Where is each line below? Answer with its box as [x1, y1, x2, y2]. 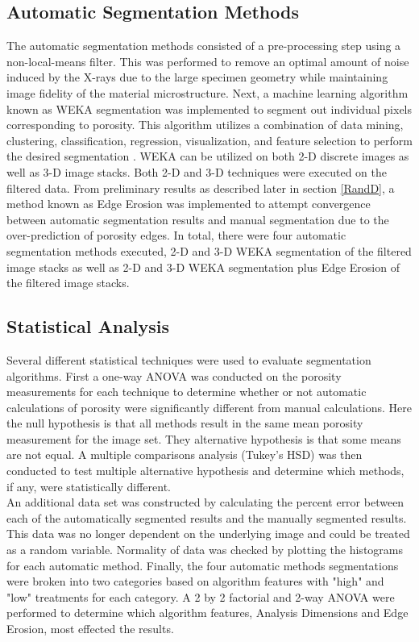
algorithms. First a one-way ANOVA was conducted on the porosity [6, 367, 342, 384]
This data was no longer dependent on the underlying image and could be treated [6, 525, 410, 542]
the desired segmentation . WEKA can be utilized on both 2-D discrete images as [6, 148, 409, 165]
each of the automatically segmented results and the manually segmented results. [6, 509, 407, 526]
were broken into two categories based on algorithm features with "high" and [6, 573, 384, 590]
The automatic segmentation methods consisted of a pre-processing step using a [6, 37, 401, 54]
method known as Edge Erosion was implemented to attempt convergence [6, 195, 371, 212]
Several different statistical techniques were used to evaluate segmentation [6, 351, 371, 368]
